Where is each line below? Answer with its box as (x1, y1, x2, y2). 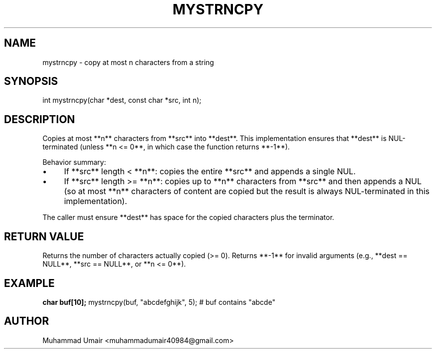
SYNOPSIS (4, 75, 58, 88)
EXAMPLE (4, 277, 55, 289)
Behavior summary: (42, 158, 106, 167)
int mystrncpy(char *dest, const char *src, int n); (42, 96, 202, 105)
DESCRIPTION (4, 113, 75, 126)
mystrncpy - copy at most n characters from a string (42, 58, 214, 67)
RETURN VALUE (4, 230, 84, 243)
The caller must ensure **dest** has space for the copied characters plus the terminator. (42, 213, 334, 222)
